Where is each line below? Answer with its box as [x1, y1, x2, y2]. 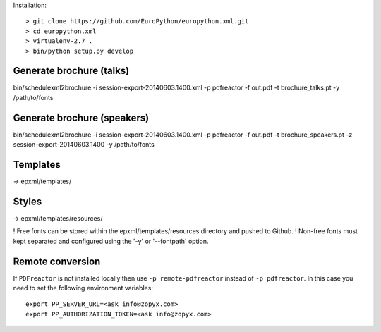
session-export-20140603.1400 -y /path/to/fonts [13, 140, 155, 149]
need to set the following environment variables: [13, 284, 153, 293]
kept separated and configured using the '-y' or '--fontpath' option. [13, 237, 209, 245]
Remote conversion [13, 255, 101, 267]
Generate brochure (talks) [13, 65, 130, 77]
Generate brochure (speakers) [13, 111, 150, 123]
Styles [13, 195, 42, 207]
